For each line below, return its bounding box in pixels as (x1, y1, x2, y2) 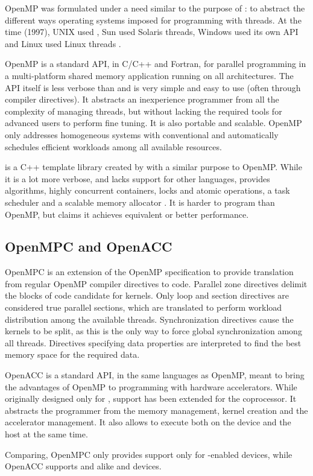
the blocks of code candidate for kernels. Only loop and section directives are (5, 289, 289, 302)
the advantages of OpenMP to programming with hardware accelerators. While (5, 380, 297, 393)
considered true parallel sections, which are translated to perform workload (5, 301, 282, 314)
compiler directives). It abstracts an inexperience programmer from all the (5, 93, 279, 106)
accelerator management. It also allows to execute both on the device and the (5, 416, 291, 428)
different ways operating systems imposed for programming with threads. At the (5, 13, 302, 26)
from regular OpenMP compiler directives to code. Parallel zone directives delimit (5, 277, 308, 290)
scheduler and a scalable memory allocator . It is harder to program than (5, 195, 275, 208)
